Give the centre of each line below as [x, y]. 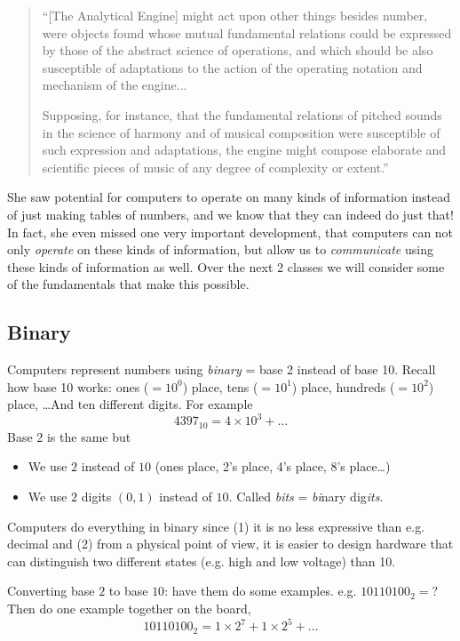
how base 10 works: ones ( [78, 386]
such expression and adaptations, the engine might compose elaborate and [244, 150]
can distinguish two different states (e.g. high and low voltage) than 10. [202, 561]
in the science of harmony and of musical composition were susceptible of [241, 132]
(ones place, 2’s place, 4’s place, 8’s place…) [273, 466]
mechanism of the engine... [115, 85]
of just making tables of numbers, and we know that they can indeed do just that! [230, 214]
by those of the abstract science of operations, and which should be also [238, 50]
